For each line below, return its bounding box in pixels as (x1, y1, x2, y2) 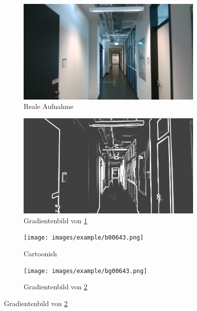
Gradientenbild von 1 (24, 215, 88, 225)
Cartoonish (24, 248, 57, 259)
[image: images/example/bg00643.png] (24, 267, 147, 275)
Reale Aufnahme (24, 101, 73, 111)
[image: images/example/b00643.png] (24, 234, 144, 242)
